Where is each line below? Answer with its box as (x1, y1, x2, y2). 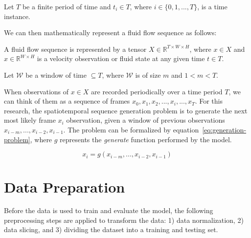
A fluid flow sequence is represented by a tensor (4, 43, 147, 54)
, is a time (197, 1, 228, 11)
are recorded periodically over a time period (91, 86, 223, 96)
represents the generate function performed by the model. (60, 134, 232, 144)
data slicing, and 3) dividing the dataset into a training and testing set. (4, 224, 218, 235)
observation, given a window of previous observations (66, 115, 225, 125)
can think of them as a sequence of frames (4, 96, 130, 106)
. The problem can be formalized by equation (63, 124, 199, 134)
